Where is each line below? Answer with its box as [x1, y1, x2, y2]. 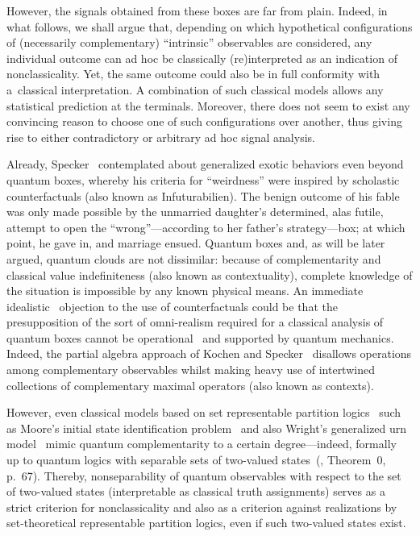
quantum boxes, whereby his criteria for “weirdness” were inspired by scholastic [6, 171, 400, 188]
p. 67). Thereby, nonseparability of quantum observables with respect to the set [6, 467, 401, 484]
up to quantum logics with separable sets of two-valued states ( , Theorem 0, [6, 451, 386, 468]
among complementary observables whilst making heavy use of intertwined [6, 361, 375, 378]
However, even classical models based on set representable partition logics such [6, 404, 401, 421]
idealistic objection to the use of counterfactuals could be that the [6, 297, 338, 314]
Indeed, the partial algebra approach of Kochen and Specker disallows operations [6, 345, 412, 362]
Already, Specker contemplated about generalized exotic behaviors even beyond [6, 156, 404, 172]
